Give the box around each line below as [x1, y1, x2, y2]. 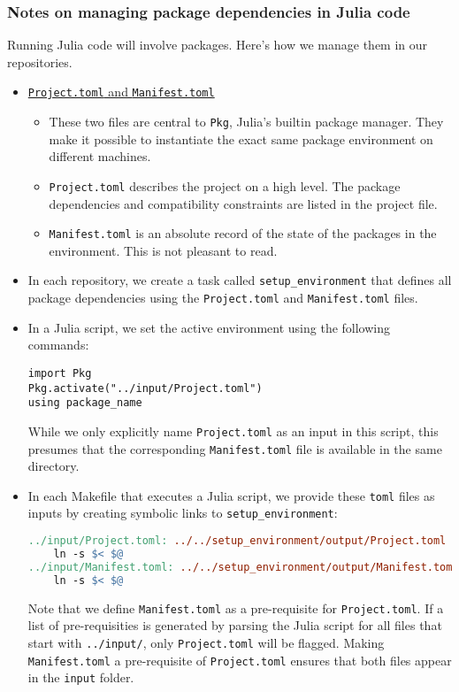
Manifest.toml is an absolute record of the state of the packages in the [49, 224, 437, 242]
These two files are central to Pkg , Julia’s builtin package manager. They [49, 112, 444, 131]
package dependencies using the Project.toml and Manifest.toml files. [27, 288, 418, 307]
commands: [27, 335, 89, 354]
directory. [27, 457, 80, 475]
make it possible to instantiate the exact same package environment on [49, 129, 433, 148]
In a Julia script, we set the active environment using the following [27, 318, 391, 336]
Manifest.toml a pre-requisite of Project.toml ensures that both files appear [27, 650, 452, 669]
